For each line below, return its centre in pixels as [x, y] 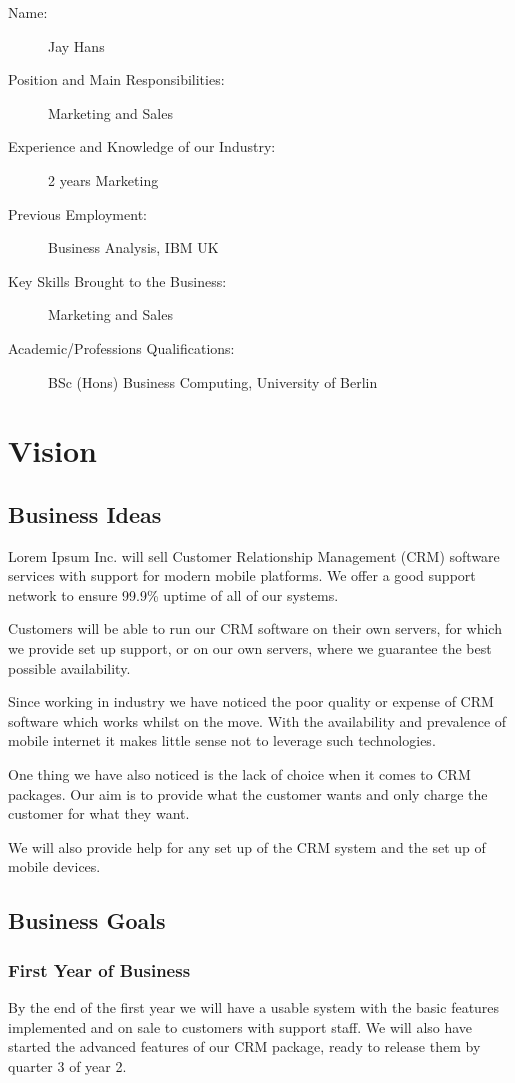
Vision [52, 450]
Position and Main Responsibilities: [116, 79]
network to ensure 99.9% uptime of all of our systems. [173, 594]
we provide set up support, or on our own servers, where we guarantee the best [250, 648]
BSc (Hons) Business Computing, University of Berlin [213, 381]
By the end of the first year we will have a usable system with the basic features [254, 1007]
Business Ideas [85, 513]
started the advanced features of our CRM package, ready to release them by [244, 1046]
